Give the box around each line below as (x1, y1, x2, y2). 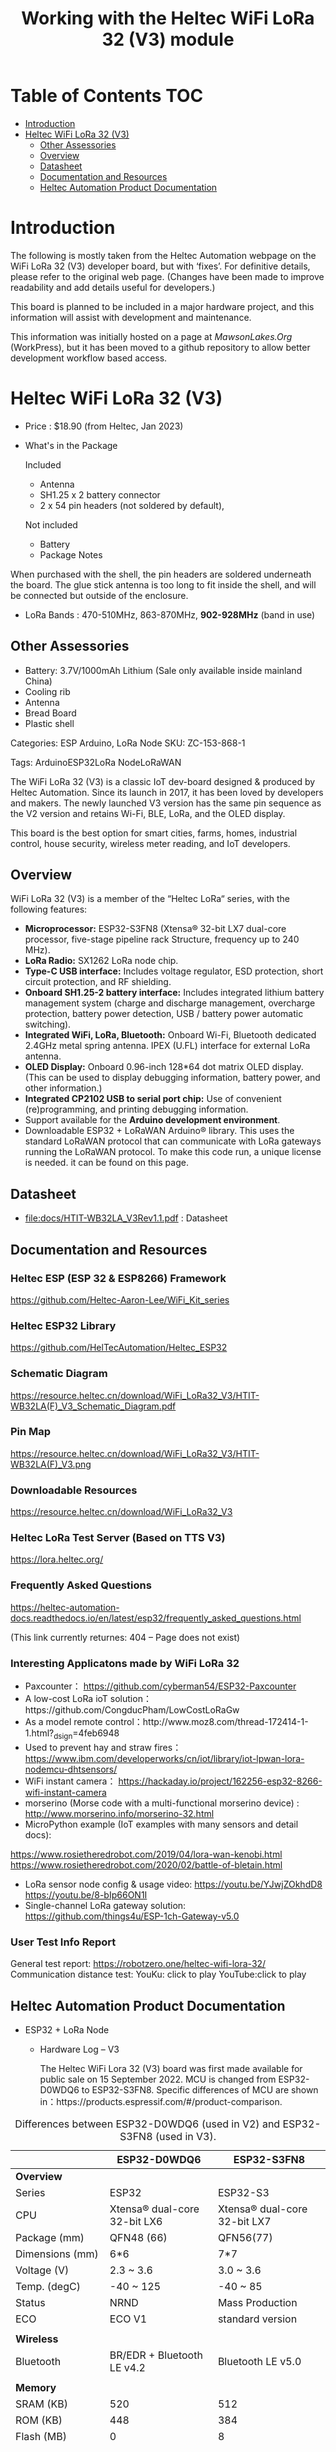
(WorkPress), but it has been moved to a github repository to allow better (10, 341, 311, 353)
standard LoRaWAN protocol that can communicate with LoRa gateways (24, 1135, 322, 1147)
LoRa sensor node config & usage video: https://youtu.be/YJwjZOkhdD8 (24, 1878, 323, 1890)
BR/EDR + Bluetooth (109, 2348, 203, 2362)
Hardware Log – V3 (39, 2043, 120, 2055)
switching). (24, 1018, 72, 1031)
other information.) (24, 1082, 103, 1094)
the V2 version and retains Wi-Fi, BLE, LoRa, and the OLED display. (10, 807, 286, 819)
